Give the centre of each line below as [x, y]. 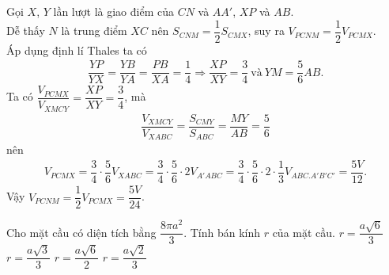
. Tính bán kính [222, 232]
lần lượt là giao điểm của [113, 11]
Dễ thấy [26, 31]
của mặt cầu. [304, 232]
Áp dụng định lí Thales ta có [77, 50]
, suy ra [266, 31]
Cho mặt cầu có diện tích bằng [81, 232]
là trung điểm [94, 31]
